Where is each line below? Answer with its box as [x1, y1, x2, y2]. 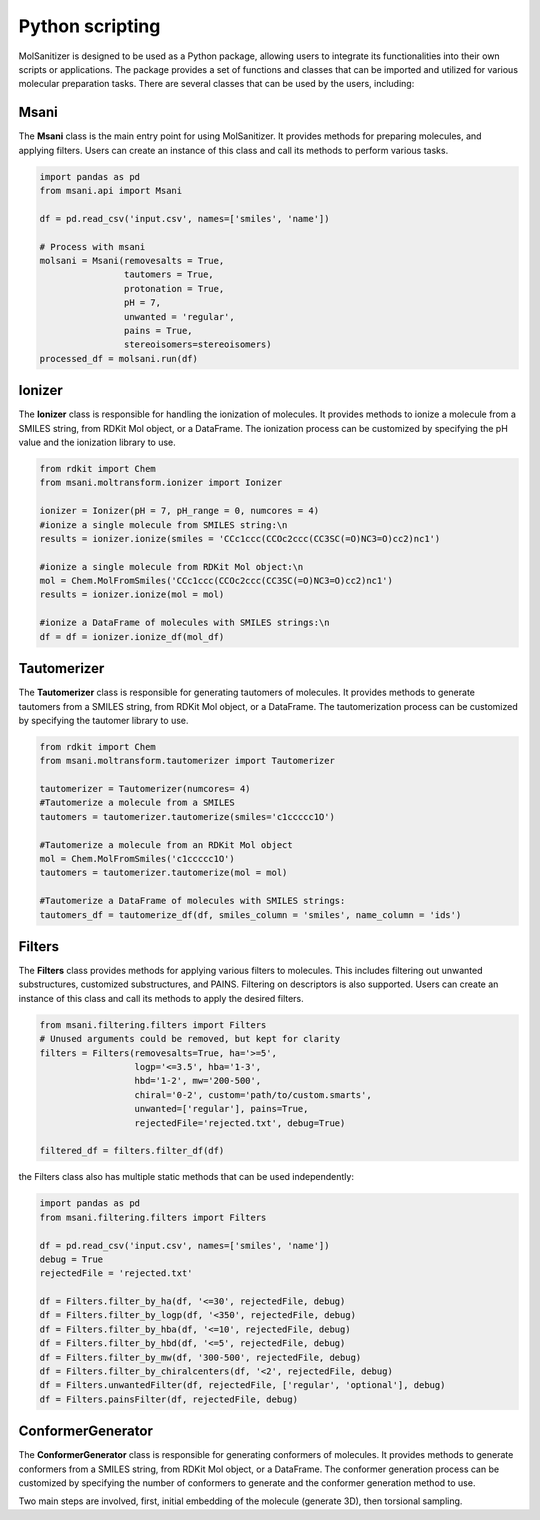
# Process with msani [39, 241, 146, 252]
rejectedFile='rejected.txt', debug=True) [134, 1117, 346, 1129]
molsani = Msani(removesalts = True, [39, 255, 225, 266]
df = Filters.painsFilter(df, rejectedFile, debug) [39, 1393, 299, 1405]
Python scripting [18, 15, 161, 37]
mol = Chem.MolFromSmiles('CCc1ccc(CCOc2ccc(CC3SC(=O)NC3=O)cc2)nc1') [39, 575, 394, 587]
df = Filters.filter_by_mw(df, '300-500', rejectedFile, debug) [39, 1351, 362, 1363]
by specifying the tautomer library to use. [18, 714, 189, 726]
